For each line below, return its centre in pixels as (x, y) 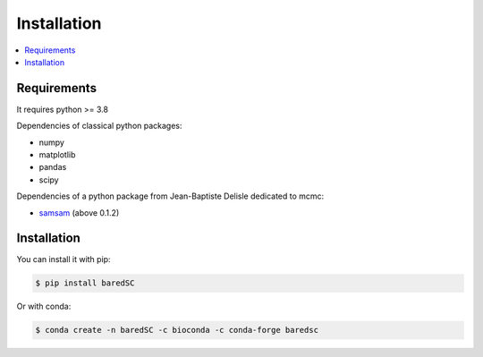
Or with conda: (44, 306)
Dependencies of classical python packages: (99, 126)
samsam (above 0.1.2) (79, 212)
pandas (53, 167)
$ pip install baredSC (85, 283)
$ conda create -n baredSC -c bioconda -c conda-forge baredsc (177, 330)
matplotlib (57, 155)
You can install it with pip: (64, 259)
